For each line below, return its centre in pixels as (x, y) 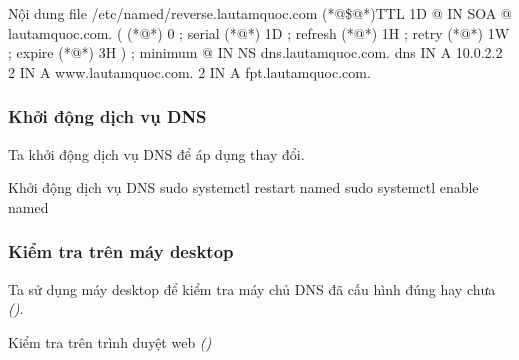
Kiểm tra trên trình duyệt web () (110, 341)
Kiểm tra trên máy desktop (121, 251)
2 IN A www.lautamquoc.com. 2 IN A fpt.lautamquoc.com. (189, 71)
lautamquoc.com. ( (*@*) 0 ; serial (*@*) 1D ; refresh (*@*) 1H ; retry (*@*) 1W (259, 32)
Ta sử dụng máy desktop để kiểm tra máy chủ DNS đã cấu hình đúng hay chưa (252, 288)
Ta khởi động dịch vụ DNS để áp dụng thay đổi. (156, 153)
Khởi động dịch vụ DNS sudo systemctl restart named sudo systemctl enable (243, 187)
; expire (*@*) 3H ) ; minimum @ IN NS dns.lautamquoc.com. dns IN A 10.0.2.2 (255, 52)
